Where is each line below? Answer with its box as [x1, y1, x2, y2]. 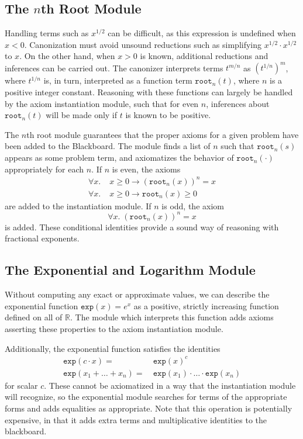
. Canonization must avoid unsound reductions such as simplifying [24, 38, 262, 50]
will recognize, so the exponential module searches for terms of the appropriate [5, 390, 287, 403]
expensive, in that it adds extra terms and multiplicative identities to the [5, 413, 267, 426]
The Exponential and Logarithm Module [5, 261, 256, 279]
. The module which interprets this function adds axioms [70, 311, 274, 323]
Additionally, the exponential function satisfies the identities [5, 342, 221, 354]
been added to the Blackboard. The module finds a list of [5, 140, 211, 152]
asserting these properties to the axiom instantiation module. [5, 323, 223, 335]
